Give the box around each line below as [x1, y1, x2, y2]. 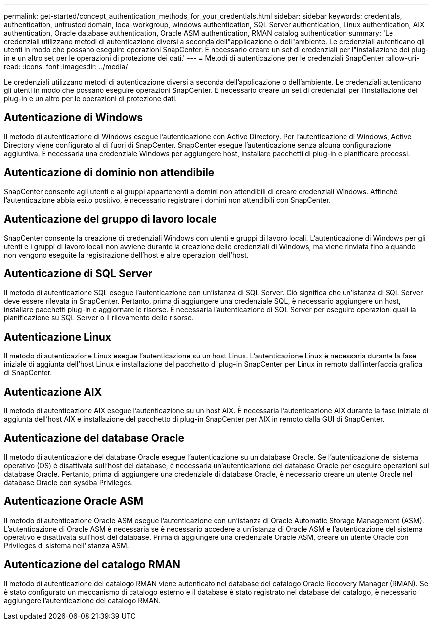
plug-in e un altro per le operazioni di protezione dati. [4, 94, 177, 103]
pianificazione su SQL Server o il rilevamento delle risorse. [4, 313, 194, 322]
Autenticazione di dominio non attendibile [4, 166, 215, 179]
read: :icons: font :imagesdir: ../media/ [4, 62, 128, 71]
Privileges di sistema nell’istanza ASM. [4, 541, 129, 550]
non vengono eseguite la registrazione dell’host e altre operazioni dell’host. [4, 250, 249, 259]
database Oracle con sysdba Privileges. [4, 478, 133, 487]
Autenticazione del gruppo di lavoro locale [4, 213, 217, 225]
